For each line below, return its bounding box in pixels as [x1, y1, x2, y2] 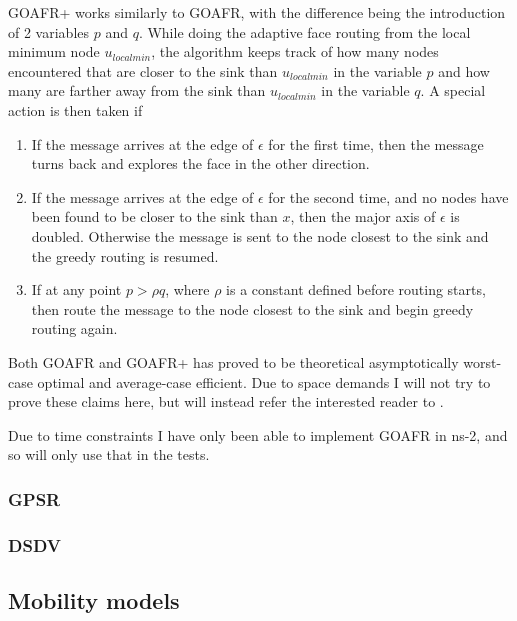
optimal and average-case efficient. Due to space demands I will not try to [37, 371, 491, 392]
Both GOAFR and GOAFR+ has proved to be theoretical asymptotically [8, 351, 459, 372]
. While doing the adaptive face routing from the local [138, 21, 471, 42]
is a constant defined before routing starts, [226, 279, 486, 300]
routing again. [31, 318, 118, 339]
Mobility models [8, 584, 180, 615]
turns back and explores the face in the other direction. [31, 153, 370, 174]
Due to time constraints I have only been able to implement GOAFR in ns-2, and [8, 424, 508, 445]
